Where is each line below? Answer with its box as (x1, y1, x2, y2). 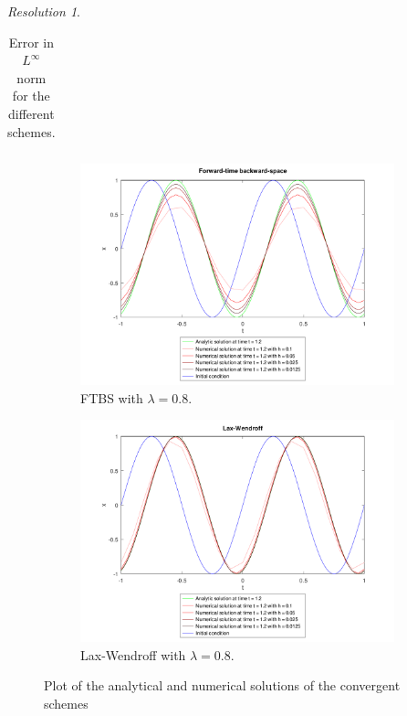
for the (12, 86, 50, 105)
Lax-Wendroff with (80, 645, 186, 664)
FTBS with (80, 388, 143, 407)
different (8, 103, 55, 123)
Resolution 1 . (7, 2, 80, 20)
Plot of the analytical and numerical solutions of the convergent (44, 676, 401, 695)
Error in (8, 32, 54, 51)
